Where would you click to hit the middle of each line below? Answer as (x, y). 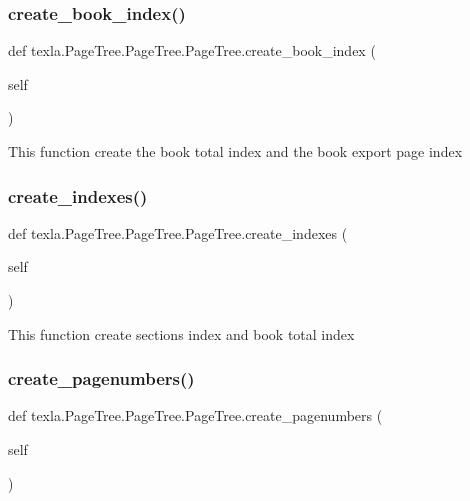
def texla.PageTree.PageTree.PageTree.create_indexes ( (178, 232)
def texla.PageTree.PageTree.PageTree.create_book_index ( (192, 50)
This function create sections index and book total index (181, 333)
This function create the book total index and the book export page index (235, 151)
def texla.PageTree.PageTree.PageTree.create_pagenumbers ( (195, 415)
